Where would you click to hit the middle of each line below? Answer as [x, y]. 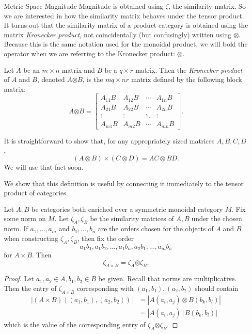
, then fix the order [106, 238]
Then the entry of [30, 288]
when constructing [31, 238]
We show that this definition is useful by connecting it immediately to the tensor [124, 183]
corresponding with [105, 288]
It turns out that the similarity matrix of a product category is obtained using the [126, 25]
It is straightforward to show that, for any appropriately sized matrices [109, 140]
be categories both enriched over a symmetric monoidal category [127, 209]
